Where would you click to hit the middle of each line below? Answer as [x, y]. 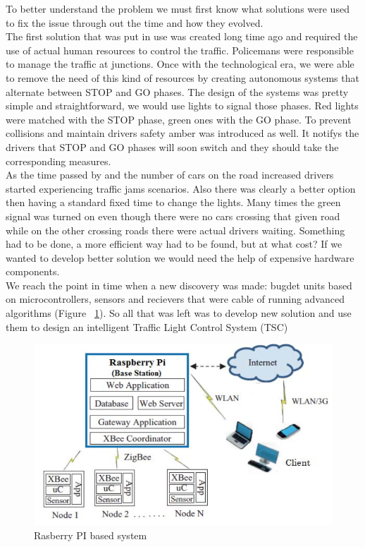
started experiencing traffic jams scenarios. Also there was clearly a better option [181, 188]
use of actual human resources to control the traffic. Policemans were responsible [180, 50]
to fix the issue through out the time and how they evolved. [135, 22]
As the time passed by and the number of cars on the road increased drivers [170, 175]
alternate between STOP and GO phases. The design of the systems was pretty [177, 91]
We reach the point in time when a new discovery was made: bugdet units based [179, 285]
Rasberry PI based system [91, 535]
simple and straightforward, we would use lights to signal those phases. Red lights [182, 106]
